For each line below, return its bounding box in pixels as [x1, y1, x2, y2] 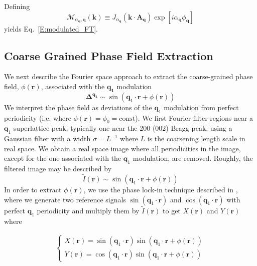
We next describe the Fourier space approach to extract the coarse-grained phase [4, 71, 253, 82]
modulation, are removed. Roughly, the [133, 153, 253, 163]
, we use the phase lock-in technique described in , [83, 184, 238, 194]
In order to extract [4, 184, 62, 194]
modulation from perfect [164, 102, 239, 112]
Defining [4, 1, 30, 11]
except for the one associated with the [4, 153, 121, 163]
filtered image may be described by [4, 163, 112, 174]
